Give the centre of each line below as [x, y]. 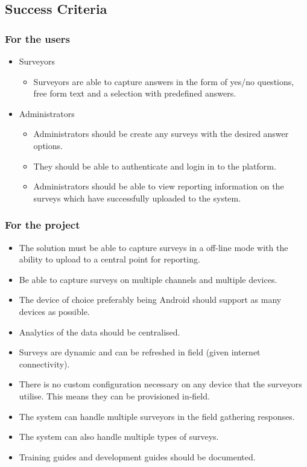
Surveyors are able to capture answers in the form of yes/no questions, [164, 81]
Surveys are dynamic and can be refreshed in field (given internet [140, 352]
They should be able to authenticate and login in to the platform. [155, 166]
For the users [38, 38]
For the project [43, 225]
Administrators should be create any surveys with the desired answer [161, 134]
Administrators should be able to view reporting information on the [159, 186]
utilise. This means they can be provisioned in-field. [114, 396]
